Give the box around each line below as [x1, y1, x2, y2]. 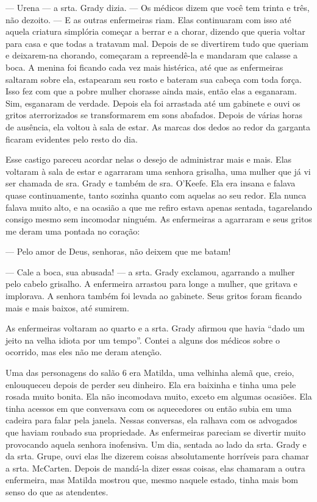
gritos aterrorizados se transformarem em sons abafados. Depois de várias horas [5, 108, 303, 121]
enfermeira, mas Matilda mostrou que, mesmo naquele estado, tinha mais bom [5, 473, 298, 486]
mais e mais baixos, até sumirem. [5, 301, 129, 314]
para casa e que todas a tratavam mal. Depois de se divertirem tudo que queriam [5, 37, 308, 49]
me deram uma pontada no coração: [5, 224, 140, 237]
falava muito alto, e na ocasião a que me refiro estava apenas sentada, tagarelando [5, 200, 312, 213]
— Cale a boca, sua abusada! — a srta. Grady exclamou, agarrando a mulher [5, 265, 295, 278]
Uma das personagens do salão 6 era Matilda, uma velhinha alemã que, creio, [5, 366, 294, 379]
